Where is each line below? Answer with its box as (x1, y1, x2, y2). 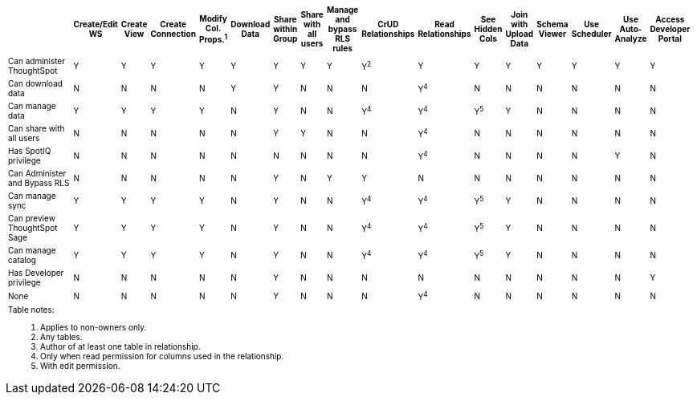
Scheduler (571, 29, 612, 38)
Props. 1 (198, 32, 228, 45)
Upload (505, 29, 534, 38)
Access (655, 14, 685, 24)
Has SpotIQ (8, 146, 51, 156)
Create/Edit (73, 19, 118, 29)
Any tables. (40, 332, 83, 342)
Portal (658, 34, 682, 43)
